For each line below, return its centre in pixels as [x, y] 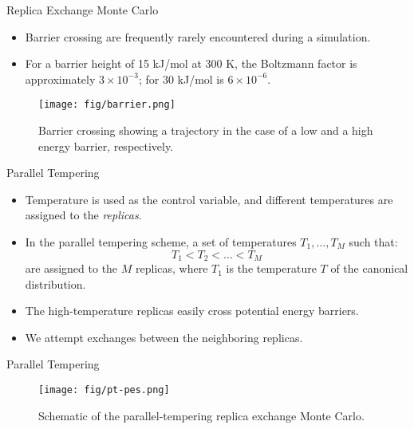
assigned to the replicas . [83, 215]
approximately [60, 79]
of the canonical [369, 268]
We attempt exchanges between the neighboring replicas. [164, 337]
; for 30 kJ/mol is [181, 79]
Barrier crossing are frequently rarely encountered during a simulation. [198, 36]
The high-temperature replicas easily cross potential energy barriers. [192, 311]
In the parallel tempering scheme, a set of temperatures [161, 242]
